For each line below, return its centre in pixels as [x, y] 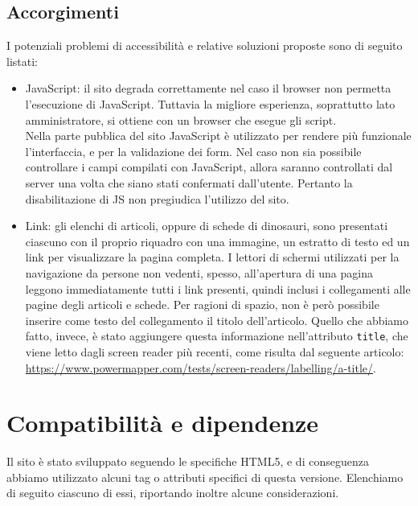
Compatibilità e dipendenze [163, 423]
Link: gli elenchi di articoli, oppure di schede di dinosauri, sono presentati [207, 226]
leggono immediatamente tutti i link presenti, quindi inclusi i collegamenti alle [218, 288]
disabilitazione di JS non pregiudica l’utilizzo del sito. [157, 198]
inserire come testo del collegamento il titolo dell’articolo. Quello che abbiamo [217, 320]
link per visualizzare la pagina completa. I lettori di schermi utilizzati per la [212, 257]
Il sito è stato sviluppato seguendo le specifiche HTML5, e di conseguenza [188, 461]
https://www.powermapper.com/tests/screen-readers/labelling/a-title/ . [201, 367]
